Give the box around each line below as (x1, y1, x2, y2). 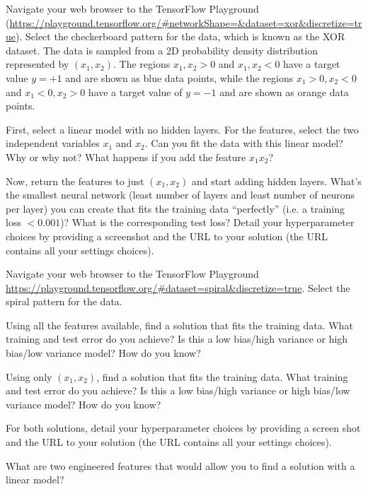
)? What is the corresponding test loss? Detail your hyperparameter (60, 215, 355, 230)
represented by (6, 57, 69, 71)
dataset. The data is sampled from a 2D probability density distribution (6, 42, 318, 57)
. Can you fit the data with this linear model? (144, 136, 343, 151)
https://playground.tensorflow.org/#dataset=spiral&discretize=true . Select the (6, 280, 350, 295)
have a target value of (88, 84, 183, 99)
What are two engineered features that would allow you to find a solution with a (6, 458, 355, 473)
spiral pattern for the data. (6, 294, 122, 309)
